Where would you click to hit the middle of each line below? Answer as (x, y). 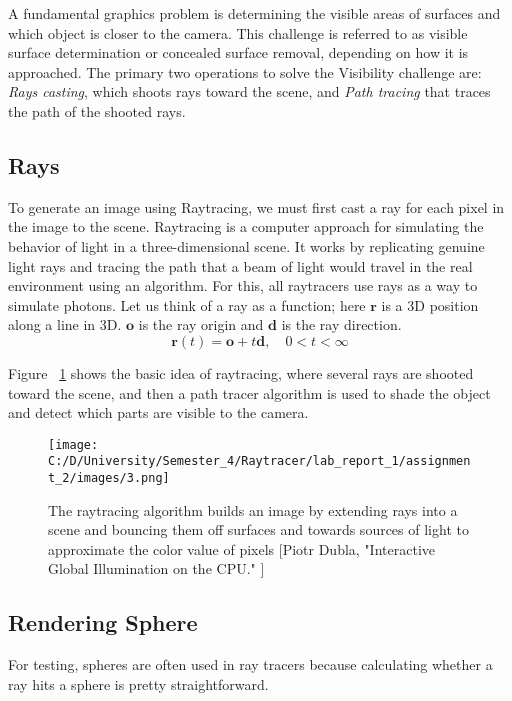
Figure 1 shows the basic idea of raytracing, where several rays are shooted (241, 372)
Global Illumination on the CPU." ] (156, 568)
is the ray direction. (341, 324)
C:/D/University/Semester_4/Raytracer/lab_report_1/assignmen (259, 461)
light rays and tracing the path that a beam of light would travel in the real (240, 265)
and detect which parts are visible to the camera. (158, 412)
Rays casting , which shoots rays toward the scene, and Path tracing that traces (249, 91)
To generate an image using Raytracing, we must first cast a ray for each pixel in (256, 206)
